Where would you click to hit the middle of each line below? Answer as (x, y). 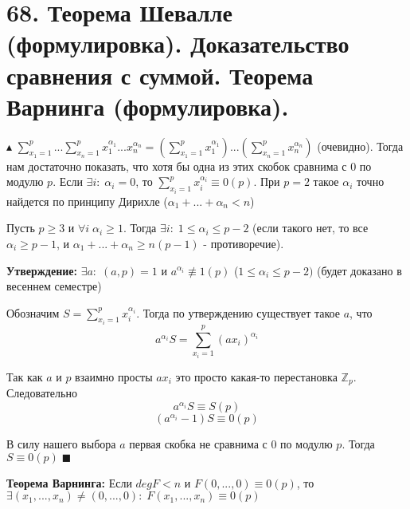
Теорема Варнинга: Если (69, 482)
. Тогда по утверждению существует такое (238, 312)
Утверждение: (42, 270)
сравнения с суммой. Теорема (160, 75)
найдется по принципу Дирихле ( (87, 201)
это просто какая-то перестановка (256, 376)
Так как (25, 376)
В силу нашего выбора (61, 443)
